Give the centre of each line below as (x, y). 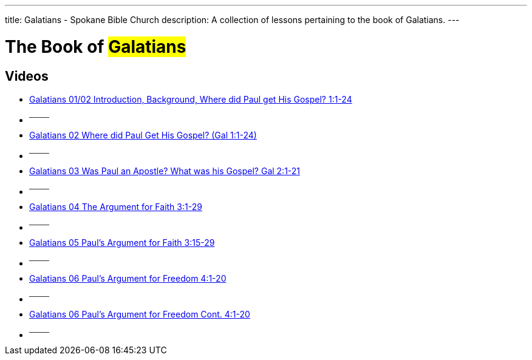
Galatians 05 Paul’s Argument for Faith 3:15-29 (122, 242)
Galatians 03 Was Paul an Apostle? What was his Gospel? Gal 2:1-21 (165, 171)
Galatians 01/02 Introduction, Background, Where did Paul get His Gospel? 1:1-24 (191, 99)
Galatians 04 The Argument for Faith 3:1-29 (116, 206)
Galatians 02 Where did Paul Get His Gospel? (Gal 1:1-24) (143, 135)
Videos (27, 76)
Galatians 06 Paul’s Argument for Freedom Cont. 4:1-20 (140, 314)
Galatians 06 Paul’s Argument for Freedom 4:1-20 (128, 278)
